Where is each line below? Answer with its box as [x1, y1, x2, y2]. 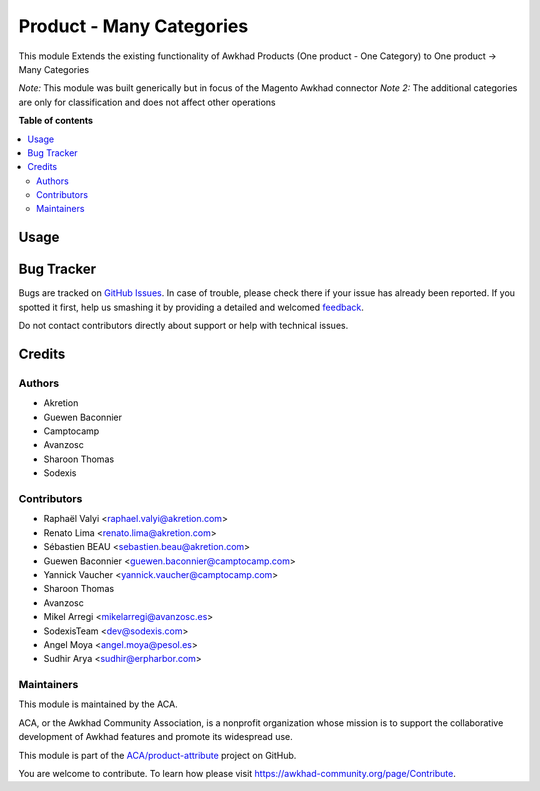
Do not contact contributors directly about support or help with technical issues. [18, 320, 349, 332]
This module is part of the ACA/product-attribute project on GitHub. [18, 749, 297, 761]
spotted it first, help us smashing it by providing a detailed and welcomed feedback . [18, 301, 365, 313]
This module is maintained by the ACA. [18, 698, 179, 710]
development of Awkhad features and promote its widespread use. [18, 731, 294, 743]
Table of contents [18, 115, 94, 127]
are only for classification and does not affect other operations [18, 96, 277, 108]
